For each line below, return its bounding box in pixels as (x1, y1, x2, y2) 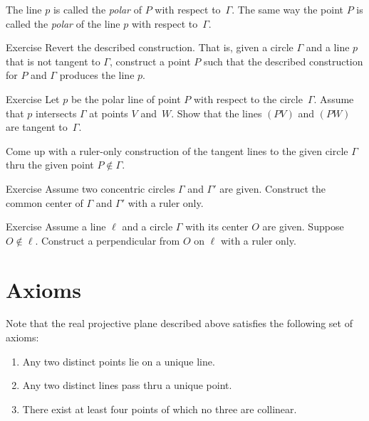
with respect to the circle (193, 91, 303, 106)
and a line (306, 40, 350, 55)
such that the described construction (203, 53, 363, 68)
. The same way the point (232, 2, 343, 16)
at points (89, 105, 128, 120)
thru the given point (6, 157, 94, 172)
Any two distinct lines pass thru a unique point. (22, 378, 232, 393)
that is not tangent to (6, 53, 100, 68)
